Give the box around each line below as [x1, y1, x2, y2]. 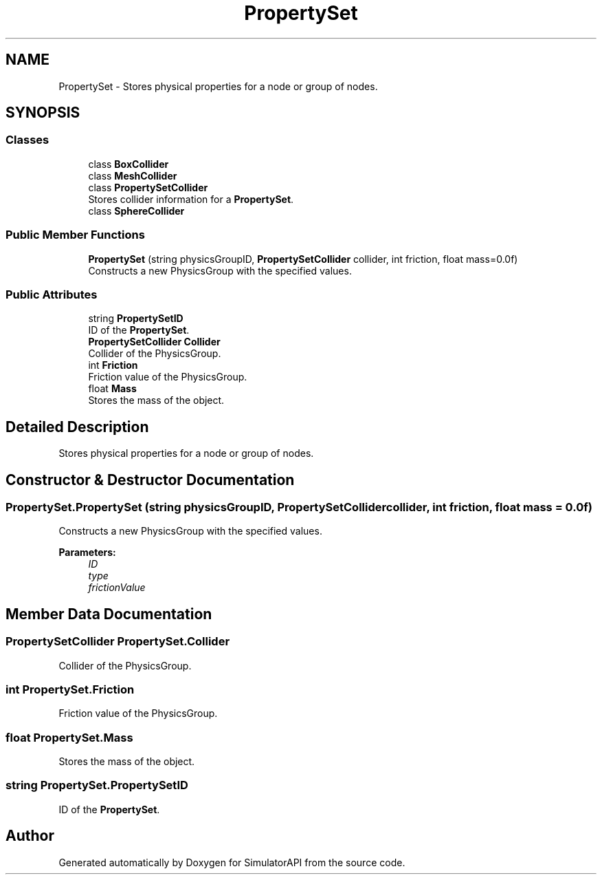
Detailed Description [5, 418, 149, 436]
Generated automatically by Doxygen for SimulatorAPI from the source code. [58, 856, 405, 868]
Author [5, 827, 54, 845]
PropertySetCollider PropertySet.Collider [5, 634, 230, 649]
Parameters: [58, 546, 116, 559]
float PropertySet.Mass [5, 730, 133, 744]
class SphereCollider [88, 204, 185, 217]
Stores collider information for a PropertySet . [88, 193, 294, 205]
